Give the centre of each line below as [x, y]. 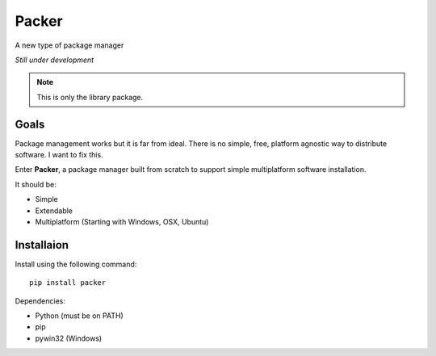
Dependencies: [40, 301]
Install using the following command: [76, 264]
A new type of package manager [69, 45]
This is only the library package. [90, 97]
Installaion [42, 245]
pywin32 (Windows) [69, 338]
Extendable [54, 211]
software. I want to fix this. [59, 155]
